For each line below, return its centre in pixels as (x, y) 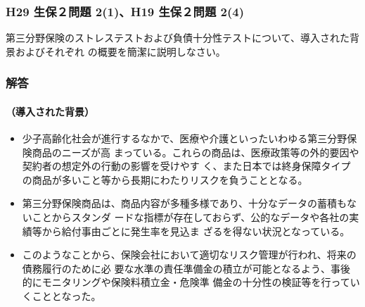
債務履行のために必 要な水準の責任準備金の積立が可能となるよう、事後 (186, 268)
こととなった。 (66, 295)
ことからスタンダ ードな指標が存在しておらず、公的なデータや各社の (191, 217)
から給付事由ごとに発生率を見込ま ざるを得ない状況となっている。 (196, 231)
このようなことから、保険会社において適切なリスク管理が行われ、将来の (189, 255)
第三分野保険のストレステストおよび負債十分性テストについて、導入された (178, 38)
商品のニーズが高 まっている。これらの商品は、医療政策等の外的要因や (196, 152)
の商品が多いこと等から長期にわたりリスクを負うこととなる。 (165, 179)
